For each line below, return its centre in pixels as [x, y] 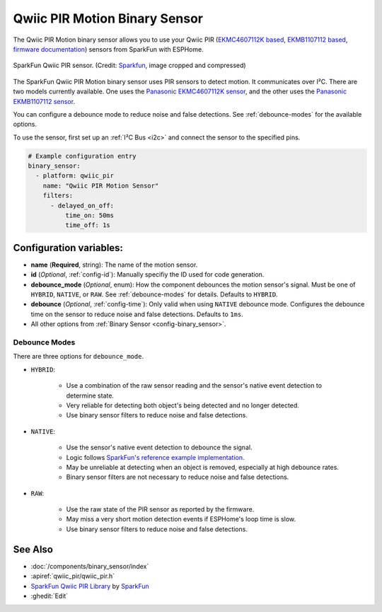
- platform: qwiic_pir [75, 176]
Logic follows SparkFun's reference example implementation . [155, 457]
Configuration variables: [68, 248]
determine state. [90, 396]
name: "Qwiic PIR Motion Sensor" [101, 185]
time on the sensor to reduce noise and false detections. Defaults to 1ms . [137, 314]
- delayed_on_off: [82, 206]
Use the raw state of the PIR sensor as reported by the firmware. [160, 509]
